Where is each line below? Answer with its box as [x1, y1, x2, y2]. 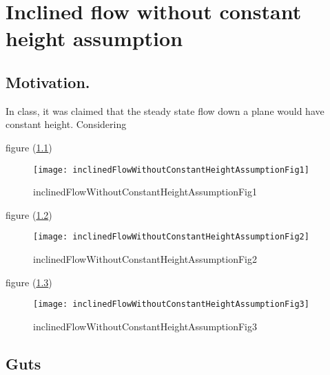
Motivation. [6, 71, 90, 92]
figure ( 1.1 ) [6, 140, 52, 154]
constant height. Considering [6, 117, 127, 131]
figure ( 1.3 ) [6, 275, 52, 289]
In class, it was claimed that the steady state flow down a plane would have [6, 103, 324, 118]
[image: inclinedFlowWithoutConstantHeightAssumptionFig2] [33, 232, 309, 242]
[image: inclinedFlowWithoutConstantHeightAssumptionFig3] [33, 299, 309, 310]
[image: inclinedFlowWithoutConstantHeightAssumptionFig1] [33, 164, 309, 175]
